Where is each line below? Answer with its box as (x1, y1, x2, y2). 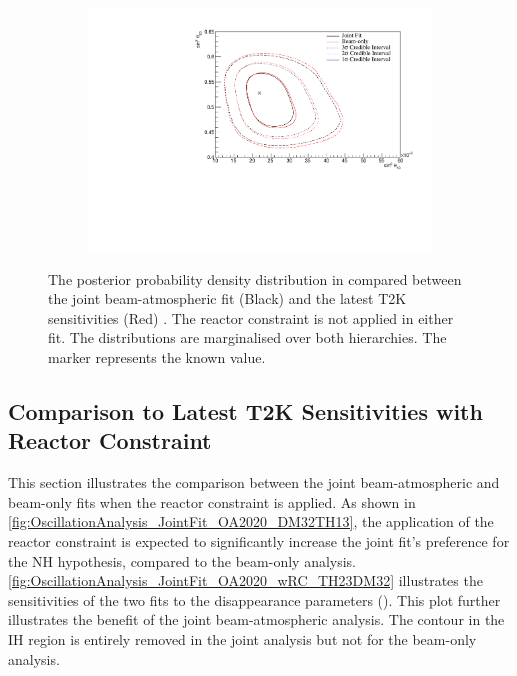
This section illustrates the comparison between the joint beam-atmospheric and (8, 472, 500, 493)
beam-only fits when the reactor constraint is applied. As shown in (8, 491, 416, 512)
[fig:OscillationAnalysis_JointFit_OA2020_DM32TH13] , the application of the (8, 511, 494, 532)
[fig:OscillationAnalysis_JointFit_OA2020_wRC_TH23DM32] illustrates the (8, 570, 483, 591)
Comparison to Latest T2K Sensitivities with (8, 396, 483, 427)
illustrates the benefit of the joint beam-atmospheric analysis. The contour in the (8, 609, 505, 630)
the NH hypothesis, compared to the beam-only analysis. (8, 550, 357, 571)
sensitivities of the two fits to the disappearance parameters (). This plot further (8, 589, 501, 610)
